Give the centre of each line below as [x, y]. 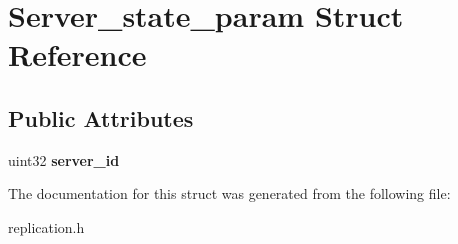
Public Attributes [101, 117]
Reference [77, 54]
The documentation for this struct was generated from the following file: [229, 193]
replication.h [46, 226]
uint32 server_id [64, 159]
